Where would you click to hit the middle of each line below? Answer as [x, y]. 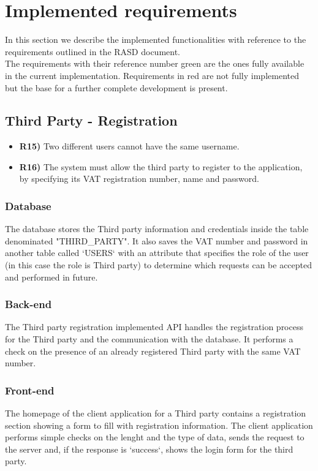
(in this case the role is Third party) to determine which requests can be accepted [159, 265]
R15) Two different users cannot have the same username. [129, 146]
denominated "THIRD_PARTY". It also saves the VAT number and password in [157, 240]
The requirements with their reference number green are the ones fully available [155, 63]
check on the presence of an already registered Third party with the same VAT [153, 351]
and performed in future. [51, 277]
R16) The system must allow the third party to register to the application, [161, 166]
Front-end [30, 390]
